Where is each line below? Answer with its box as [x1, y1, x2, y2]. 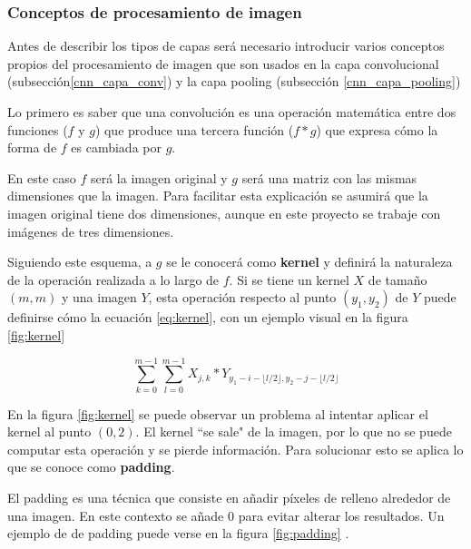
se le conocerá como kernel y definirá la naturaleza [166, 252, 453, 271]
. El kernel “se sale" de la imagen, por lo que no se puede [135, 422, 452, 441]
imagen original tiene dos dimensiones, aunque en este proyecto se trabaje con [7, 203, 441, 222]
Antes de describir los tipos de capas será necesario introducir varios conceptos [7, 36, 445, 55]
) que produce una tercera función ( [94, 120, 294, 139]
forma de [7, 138, 57, 157]
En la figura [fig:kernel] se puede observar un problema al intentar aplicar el [7, 404, 428, 423]
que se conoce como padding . [7, 457, 175, 476]
